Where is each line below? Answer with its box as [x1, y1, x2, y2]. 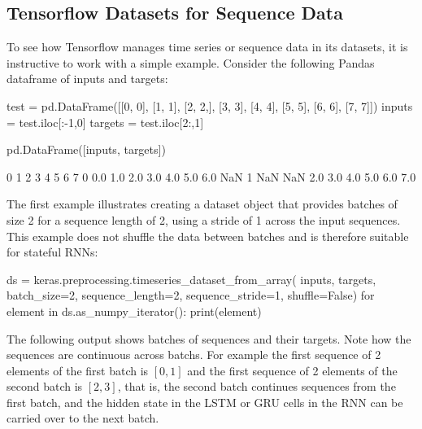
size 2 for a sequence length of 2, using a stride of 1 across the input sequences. [7, 211, 401, 228]
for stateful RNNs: [7, 243, 98, 260]
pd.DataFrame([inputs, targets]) [7, 141, 166, 158]
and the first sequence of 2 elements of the [187, 361, 398, 379]
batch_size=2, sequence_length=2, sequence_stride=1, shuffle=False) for [7, 287, 375, 304]
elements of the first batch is [7, 361, 149, 379]
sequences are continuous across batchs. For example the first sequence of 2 [7, 346, 381, 363]
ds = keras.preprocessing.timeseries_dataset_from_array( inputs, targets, [7, 270, 376, 287]
